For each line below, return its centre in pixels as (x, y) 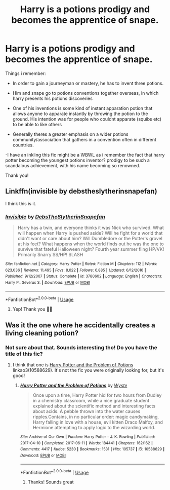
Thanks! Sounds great (51, 482)
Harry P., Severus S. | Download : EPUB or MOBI (48, 283)
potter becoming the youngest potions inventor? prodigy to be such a (78, 160)
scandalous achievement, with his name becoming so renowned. (73, 165)
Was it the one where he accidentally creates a (80, 325)
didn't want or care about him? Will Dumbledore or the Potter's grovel (90, 239)
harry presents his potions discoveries (52, 98)
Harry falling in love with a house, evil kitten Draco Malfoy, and (98, 422)
